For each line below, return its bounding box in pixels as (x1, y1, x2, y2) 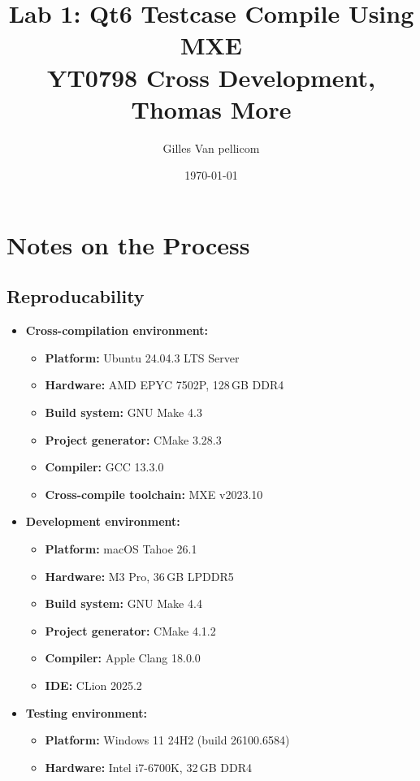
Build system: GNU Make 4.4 (45, 595, 202, 612)
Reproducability (6, 284, 145, 309)
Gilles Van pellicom (162, 139, 260, 156)
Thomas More (131, 92, 292, 125)
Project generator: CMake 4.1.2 (45, 622, 216, 639)
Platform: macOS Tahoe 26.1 (45, 540, 197, 558)
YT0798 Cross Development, (47, 60, 375, 93)
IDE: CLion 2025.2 (45, 676, 142, 693)
